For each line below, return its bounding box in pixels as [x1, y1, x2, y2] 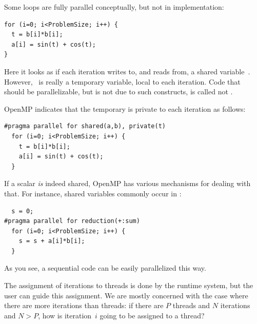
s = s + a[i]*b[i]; [18, 237, 85, 245]
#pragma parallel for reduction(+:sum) [4, 217, 140, 225]
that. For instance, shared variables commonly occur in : [4, 188, 182, 198]
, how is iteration [38, 310, 92, 320]
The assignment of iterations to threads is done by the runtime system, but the [4, 280, 253, 291]
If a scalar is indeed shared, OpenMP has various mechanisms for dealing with [4, 178, 251, 189]
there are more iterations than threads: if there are [4, 300, 164, 311]
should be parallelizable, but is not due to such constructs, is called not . [4, 86, 233, 97]
